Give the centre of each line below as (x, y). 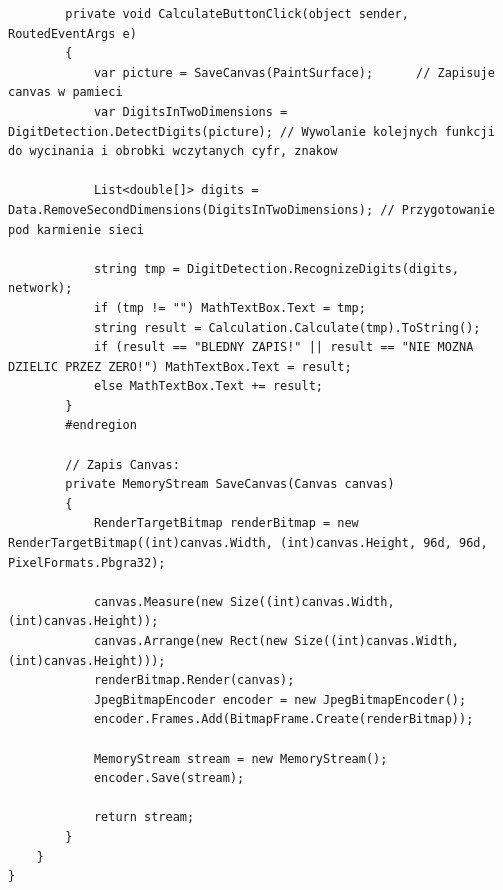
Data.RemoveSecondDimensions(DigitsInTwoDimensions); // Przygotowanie (251, 209)
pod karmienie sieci (76, 229)
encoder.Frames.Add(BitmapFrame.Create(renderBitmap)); (283, 719)
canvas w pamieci (65, 92)
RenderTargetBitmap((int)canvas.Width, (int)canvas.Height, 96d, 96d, (248, 543)
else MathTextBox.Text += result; (208, 386)
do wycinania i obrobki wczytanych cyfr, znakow (173, 151)
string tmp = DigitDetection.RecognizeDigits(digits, (276, 268)
